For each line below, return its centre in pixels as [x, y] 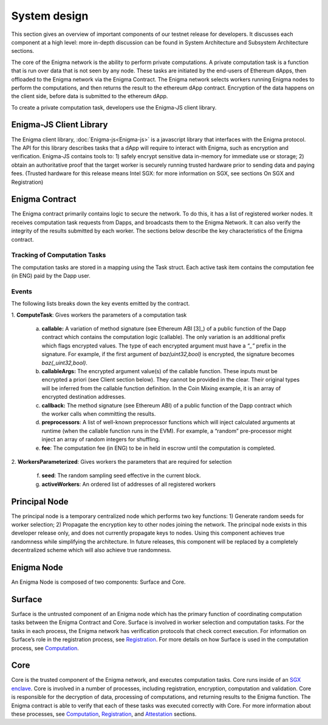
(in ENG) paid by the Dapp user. [51, 276]
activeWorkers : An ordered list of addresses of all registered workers [128, 484]
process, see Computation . [45, 648]
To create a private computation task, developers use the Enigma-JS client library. [114, 107]
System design [50, 16]
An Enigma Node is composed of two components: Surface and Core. [98, 582]
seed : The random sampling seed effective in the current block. [121, 475]
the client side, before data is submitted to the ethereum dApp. [90, 96]
